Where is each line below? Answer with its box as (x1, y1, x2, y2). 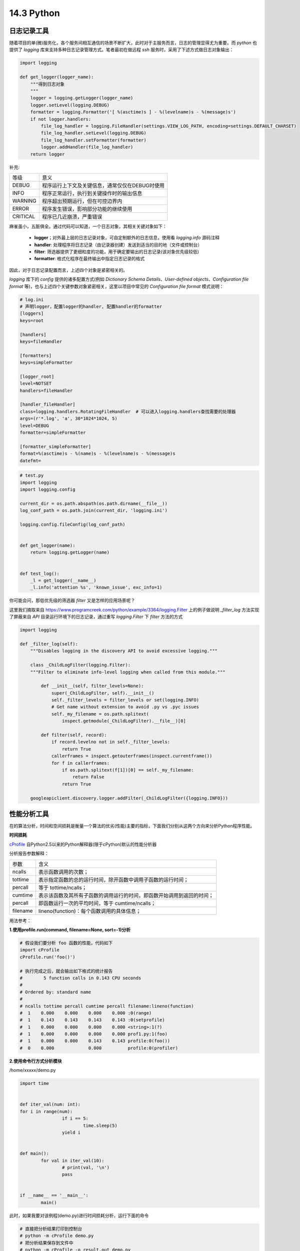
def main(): (19, 1151, 49, 1156)
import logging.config (19, 486, 75, 492)
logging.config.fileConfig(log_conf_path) (19, 521, 125, 527)
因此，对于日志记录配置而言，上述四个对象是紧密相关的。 (9, 267, 127, 273)
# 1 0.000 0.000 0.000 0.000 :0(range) (19, 1010, 152, 1016)
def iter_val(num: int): (19, 1101, 81, 1107)
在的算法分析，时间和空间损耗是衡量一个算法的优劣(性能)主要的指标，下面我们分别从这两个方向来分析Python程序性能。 (9, 823, 255, 829)
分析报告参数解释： (9, 851, 49, 857)
